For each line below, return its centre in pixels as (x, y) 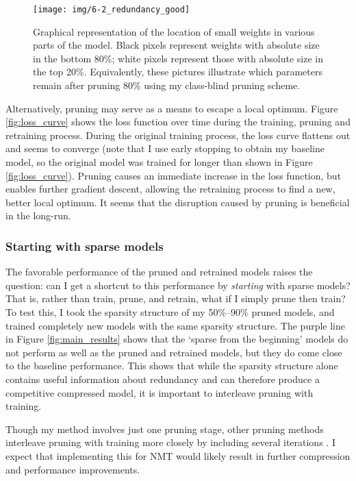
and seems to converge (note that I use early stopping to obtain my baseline (165, 148)
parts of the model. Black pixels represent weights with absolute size (176, 45)
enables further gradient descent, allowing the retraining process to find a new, (170, 189)
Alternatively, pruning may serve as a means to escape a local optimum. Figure (172, 108)
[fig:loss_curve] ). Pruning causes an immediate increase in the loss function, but (174, 175)
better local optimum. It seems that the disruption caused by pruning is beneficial (178, 202)
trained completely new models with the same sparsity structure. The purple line (176, 325)
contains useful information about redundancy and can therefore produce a (163, 379)
